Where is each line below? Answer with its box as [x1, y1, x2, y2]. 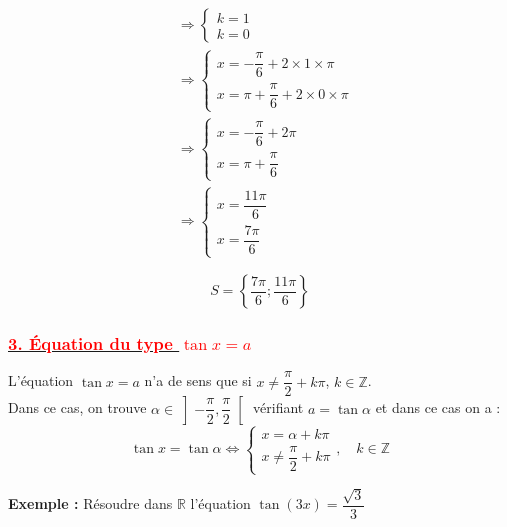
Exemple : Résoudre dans [8, 493, 173, 514]
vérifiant [253, 397, 304, 418]
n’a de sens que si [144, 370, 252, 391]
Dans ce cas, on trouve [8, 397, 147, 418]
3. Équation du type [8, 331, 173, 356]
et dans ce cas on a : [375, 397, 501, 418]
